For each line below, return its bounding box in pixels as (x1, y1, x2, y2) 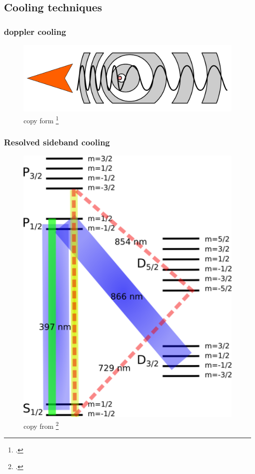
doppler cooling (4, 25, 66, 37)
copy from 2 (24, 419, 59, 431)
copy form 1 (24, 113, 59, 125)
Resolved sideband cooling (4, 136, 110, 148)
